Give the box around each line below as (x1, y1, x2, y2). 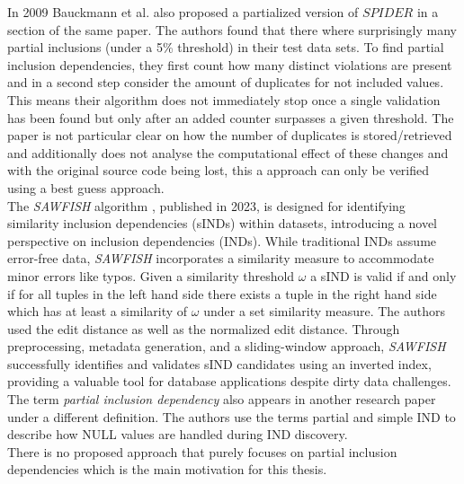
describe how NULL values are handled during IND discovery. (7, 425, 348, 444)
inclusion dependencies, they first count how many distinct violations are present (7, 55, 452, 74)
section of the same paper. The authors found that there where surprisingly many (7, 20, 457, 39)
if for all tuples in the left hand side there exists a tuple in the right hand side (7, 284, 437, 303)
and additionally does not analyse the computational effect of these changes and (7, 143, 449, 162)
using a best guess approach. (7, 178, 165, 197)
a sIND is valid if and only (310, 266, 457, 285)
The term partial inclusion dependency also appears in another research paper (7, 390, 436, 409)
